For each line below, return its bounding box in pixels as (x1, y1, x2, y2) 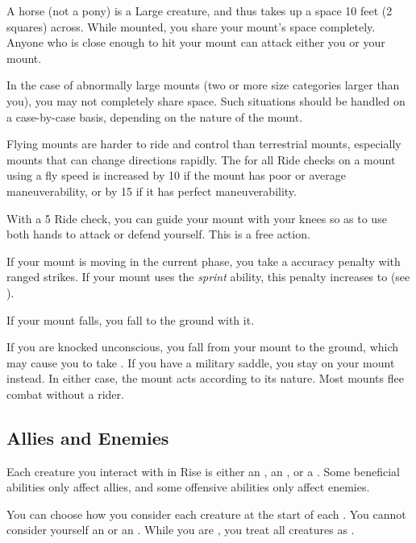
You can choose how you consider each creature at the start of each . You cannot (6, 505, 406, 522)
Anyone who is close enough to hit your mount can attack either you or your (6, 34, 385, 51)
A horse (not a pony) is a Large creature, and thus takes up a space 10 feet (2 (6, 2, 393, 19)
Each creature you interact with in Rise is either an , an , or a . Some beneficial (6, 462, 400, 479)
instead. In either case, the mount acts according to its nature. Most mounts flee (6, 370, 404, 387)
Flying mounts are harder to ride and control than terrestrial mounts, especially (6, 135, 401, 152)
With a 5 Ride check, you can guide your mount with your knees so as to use (6, 209, 387, 226)
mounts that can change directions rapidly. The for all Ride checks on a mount (6, 151, 396, 168)
